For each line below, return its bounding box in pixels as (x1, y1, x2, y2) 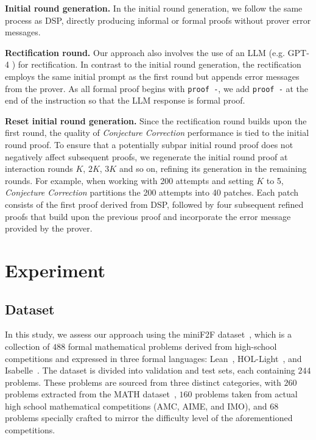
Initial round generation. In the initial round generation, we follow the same (5, 2, 303, 14)
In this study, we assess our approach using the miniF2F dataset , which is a (5, 328, 292, 341)
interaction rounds (5, 162, 73, 175)
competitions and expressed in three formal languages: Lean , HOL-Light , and (5, 352, 302, 364)
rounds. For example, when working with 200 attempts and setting (5, 174, 254, 186)
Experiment (5, 257, 106, 282)
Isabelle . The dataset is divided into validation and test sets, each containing (5, 364, 295, 377)
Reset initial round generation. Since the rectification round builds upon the (5, 114, 307, 127)
